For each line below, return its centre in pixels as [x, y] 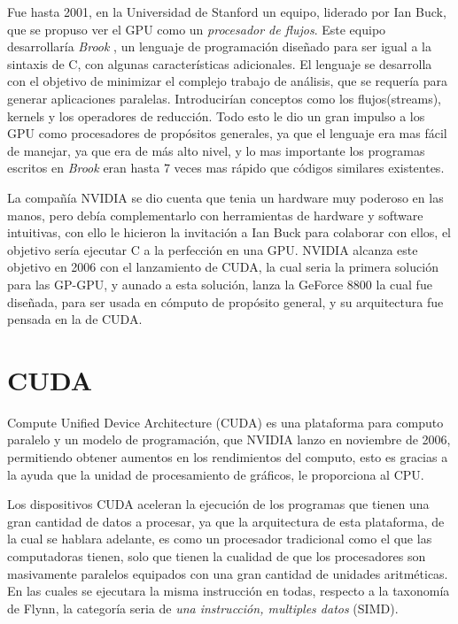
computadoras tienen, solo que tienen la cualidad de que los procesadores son [217, 555]
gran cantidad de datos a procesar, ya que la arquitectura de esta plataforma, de [226, 521]
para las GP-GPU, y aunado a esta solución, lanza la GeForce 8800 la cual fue [220, 284]
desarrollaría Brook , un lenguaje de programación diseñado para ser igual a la [219, 46]
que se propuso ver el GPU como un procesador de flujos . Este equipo [197, 29]
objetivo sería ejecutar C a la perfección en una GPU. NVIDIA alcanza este [213, 249]
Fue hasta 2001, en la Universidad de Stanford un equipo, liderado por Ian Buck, [227, 12]
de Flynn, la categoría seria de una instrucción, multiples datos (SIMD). [203, 608]
